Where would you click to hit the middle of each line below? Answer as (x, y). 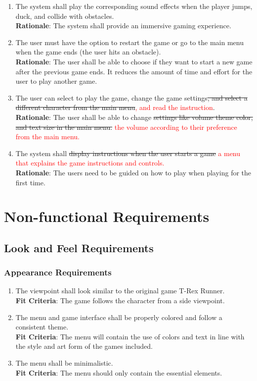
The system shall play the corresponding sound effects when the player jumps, (134, 6)
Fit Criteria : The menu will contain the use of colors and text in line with (130, 336)
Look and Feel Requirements (79, 247)
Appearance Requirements (58, 272)
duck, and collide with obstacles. (65, 16)
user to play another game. (56, 81)
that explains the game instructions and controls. (90, 163)
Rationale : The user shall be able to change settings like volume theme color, (134, 117)
